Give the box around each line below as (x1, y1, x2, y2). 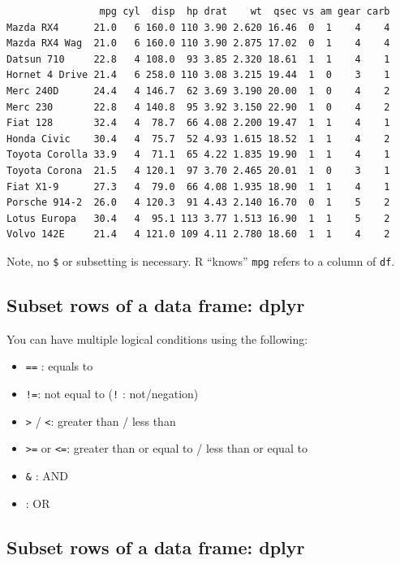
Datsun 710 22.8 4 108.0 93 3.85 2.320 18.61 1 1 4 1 (6, 53, 390, 65)
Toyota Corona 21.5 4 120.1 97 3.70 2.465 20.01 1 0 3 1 (6, 164, 390, 176)
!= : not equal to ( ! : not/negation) (25, 385, 199, 402)
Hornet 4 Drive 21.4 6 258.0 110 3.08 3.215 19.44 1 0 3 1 (6, 69, 390, 81)
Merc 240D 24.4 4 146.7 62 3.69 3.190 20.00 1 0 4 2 (6, 85, 390, 97)
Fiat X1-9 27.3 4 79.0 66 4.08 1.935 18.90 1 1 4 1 (6, 180, 390, 193)
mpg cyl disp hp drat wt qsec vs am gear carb (99, 6, 390, 17)
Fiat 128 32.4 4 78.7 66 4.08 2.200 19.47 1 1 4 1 (6, 117, 390, 129)
